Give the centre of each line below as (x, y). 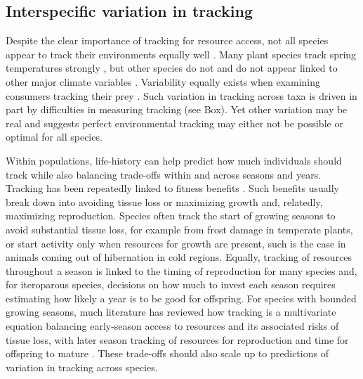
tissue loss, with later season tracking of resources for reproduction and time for (177, 339)
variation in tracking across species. (82, 367)
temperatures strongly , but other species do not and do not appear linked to (172, 68)
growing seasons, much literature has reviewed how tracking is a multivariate (171, 312)
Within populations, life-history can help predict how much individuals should (174, 160)
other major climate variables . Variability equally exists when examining (163, 81)
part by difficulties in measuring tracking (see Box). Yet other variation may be (177, 109)
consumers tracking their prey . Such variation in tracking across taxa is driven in (181, 95)
